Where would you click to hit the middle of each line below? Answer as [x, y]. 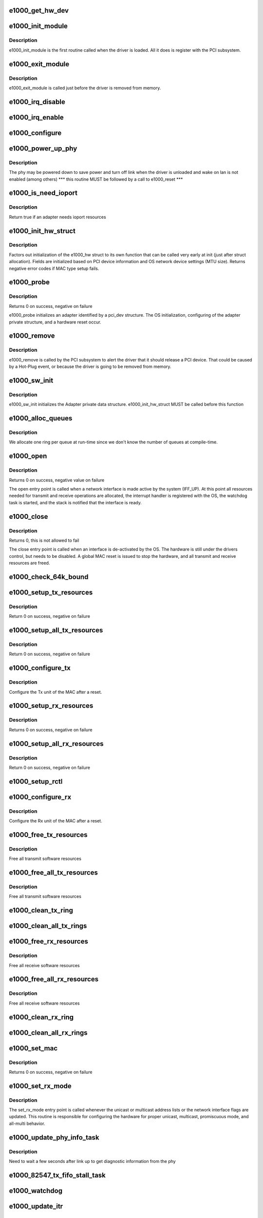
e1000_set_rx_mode [40, 1086]
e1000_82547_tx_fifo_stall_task [57, 1175]
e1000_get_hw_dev [39, 10]
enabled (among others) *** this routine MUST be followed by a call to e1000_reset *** [96, 179]
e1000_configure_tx [40, 668]
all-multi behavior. [27, 1123]
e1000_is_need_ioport [43, 193]
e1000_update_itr [36, 1206]
